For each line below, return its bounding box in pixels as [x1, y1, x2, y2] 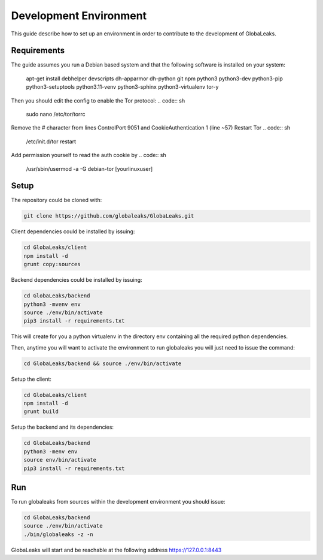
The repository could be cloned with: [11, 197, 102, 204]
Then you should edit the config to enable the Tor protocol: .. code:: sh [11, 97, 185, 104]
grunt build [23, 408, 59, 415]
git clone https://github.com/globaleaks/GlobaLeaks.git [23, 213, 194, 219]
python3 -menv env [23, 448, 78, 455]
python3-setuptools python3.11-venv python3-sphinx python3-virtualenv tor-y [26, 83, 219, 91]
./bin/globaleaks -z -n [23, 531, 94, 538]
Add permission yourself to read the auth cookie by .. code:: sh [11, 152, 167, 159]
